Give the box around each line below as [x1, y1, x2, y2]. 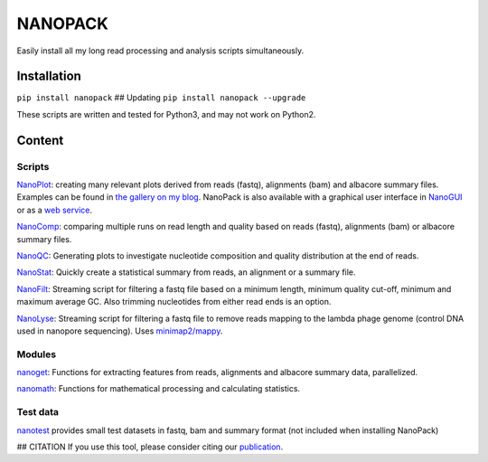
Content [16, 132, 64, 148]
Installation [16, 69, 81, 84]
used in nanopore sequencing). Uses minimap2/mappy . [16, 325, 223, 336]
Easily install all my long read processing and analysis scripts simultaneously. [16, 45, 305, 56]
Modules [16, 348, 57, 361]
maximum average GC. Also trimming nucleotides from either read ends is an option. [16, 297, 332, 307]
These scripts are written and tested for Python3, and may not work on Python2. [16, 108, 316, 119]
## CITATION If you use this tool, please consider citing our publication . [16, 441, 284, 452]
